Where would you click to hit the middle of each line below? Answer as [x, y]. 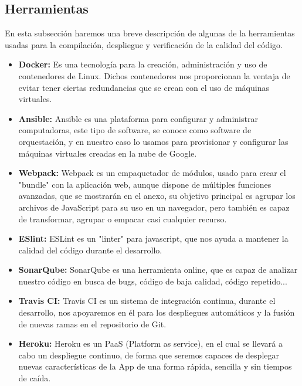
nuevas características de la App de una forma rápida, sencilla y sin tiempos [155, 366]
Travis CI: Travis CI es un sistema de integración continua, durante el [147, 301]
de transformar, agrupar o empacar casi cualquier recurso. [123, 219]
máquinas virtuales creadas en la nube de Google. [108, 153]
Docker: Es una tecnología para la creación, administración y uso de [143, 64]
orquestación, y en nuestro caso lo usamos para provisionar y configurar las [153, 141]
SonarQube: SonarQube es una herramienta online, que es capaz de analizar [158, 270]
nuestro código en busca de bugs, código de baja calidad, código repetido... [153, 281]
